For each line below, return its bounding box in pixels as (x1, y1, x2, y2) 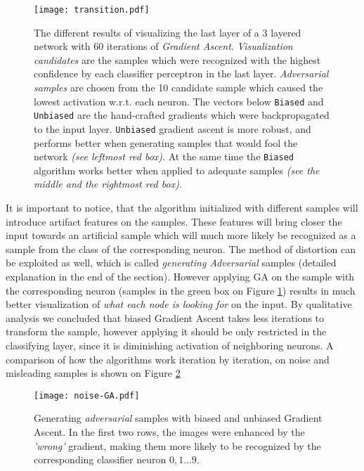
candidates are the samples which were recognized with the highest (34, 52, 321, 67)
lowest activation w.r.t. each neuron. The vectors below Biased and (34, 93, 324, 108)
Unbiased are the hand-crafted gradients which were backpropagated (34, 108, 330, 122)
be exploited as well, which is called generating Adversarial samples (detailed (6, 255, 337, 270)
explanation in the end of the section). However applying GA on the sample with (6, 269, 355, 283)
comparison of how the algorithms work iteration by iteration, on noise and (6, 351, 330, 366)
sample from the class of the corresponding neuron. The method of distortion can (6, 241, 356, 256)
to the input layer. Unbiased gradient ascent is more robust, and (34, 121, 311, 136)
